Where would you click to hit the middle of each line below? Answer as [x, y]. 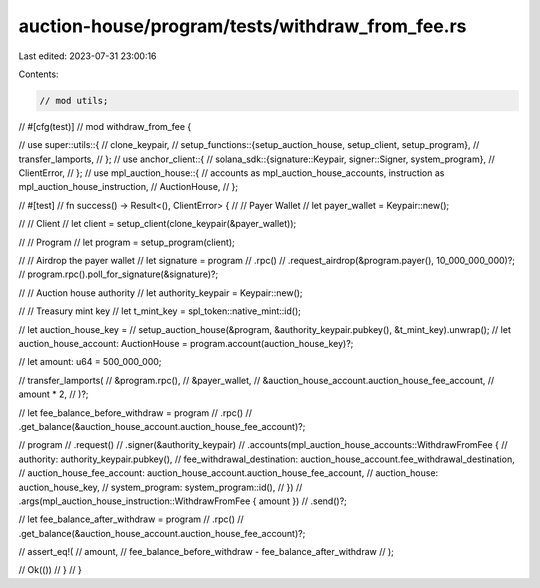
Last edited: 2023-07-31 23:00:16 [87, 56]
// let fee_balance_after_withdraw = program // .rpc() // [131, 519]
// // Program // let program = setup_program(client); [126, 242]
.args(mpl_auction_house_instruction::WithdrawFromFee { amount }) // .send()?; [182, 501]
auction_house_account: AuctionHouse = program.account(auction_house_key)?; [186, 343]
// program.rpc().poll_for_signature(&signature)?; [118, 274]
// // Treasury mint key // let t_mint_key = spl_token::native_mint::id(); [160, 311]
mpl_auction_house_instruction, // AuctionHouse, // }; [128, 187]
